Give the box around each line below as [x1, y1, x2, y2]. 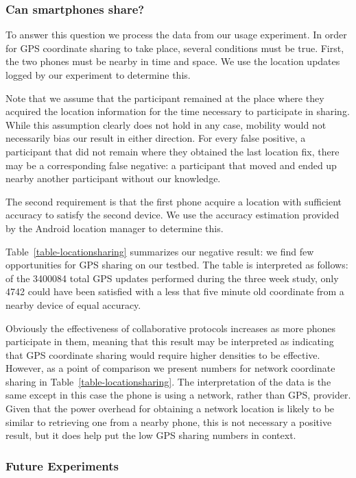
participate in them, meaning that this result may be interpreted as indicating [5, 334, 334, 349]
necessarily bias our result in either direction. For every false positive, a [5, 131, 306, 145]
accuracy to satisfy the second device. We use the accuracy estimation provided [5, 207, 340, 222]
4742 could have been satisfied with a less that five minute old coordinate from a [5, 284, 344, 299]
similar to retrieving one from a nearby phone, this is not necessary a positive [5, 414, 332, 429]
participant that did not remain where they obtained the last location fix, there [5, 144, 340, 158]
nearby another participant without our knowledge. [5, 171, 221, 186]
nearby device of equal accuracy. [5, 297, 141, 312]
